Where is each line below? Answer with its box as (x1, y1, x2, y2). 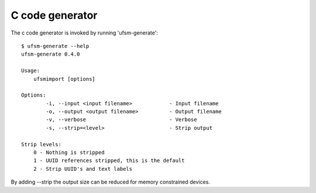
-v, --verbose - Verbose (46, 116, 197, 123)
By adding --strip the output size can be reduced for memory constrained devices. (11, 178, 211, 185)
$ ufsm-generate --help (21, 43, 90, 49)
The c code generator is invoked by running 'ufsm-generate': (11, 29, 158, 36)
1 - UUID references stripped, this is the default (33, 157, 185, 164)
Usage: (21, 67, 40, 74)
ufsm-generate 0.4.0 (21, 51, 80, 58)
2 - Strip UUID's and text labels (33, 166, 133, 172)
